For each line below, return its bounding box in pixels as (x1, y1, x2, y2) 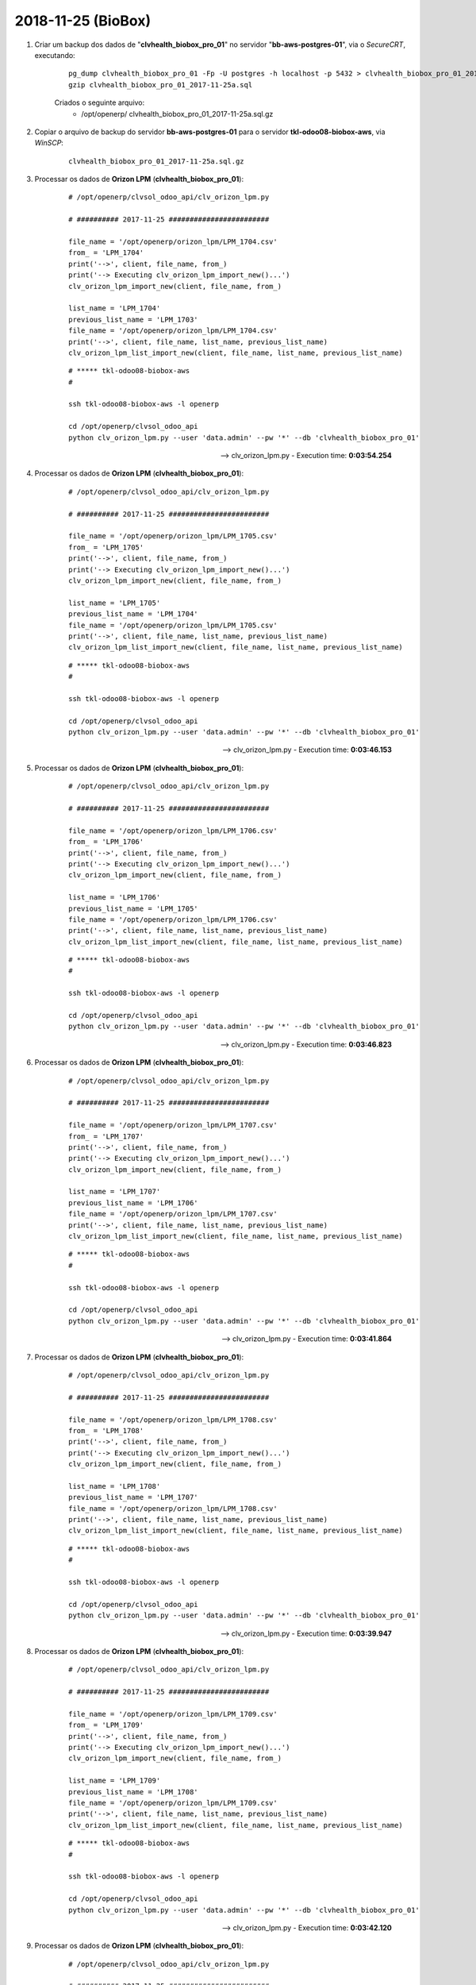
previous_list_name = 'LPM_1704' (68, 610, 198, 619)
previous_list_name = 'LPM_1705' (68, 904, 198, 913)
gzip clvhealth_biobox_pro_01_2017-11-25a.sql (68, 80, 253, 89)
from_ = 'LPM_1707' (68, 1131, 144, 1141)
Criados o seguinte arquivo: (54, 98, 145, 107)
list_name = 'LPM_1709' (68, 1776, 161, 1786)
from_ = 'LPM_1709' (68, 1721, 144, 1730)
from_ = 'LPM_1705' (68, 542, 144, 552)
